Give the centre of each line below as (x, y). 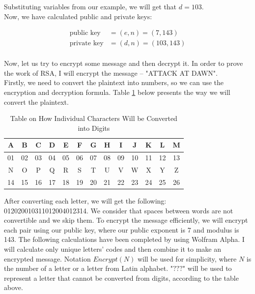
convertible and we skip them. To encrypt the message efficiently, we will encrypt (126, 220)
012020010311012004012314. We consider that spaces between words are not (119, 210)
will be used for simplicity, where (187, 258)
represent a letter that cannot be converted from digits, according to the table (121, 278)
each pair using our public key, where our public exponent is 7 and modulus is (122, 229)
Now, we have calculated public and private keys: (78, 16)
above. (14, 287)
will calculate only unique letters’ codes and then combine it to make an (113, 249)
